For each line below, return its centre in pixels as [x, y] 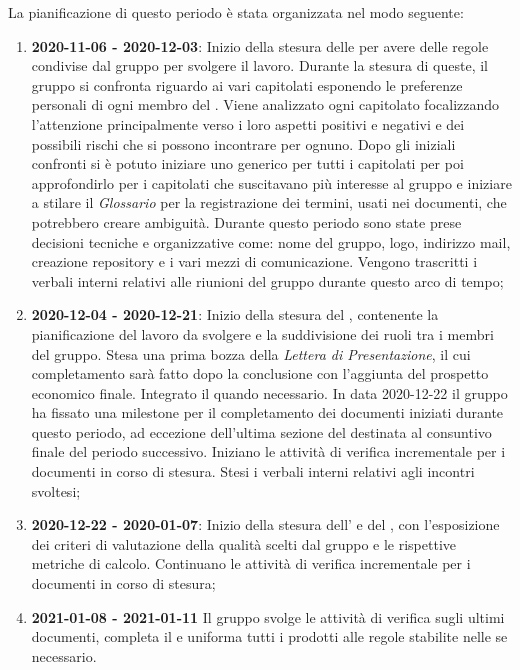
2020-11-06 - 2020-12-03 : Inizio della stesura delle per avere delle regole [260, 45]
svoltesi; [56, 490]
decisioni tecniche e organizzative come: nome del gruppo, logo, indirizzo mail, [271, 241]
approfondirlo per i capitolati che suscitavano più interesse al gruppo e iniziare [271, 182]
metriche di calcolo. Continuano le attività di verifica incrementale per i [251, 563]
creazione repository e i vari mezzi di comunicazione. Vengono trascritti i [254, 261]
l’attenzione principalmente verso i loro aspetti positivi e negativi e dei [248, 123]
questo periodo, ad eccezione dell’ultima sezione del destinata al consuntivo [261, 431]
